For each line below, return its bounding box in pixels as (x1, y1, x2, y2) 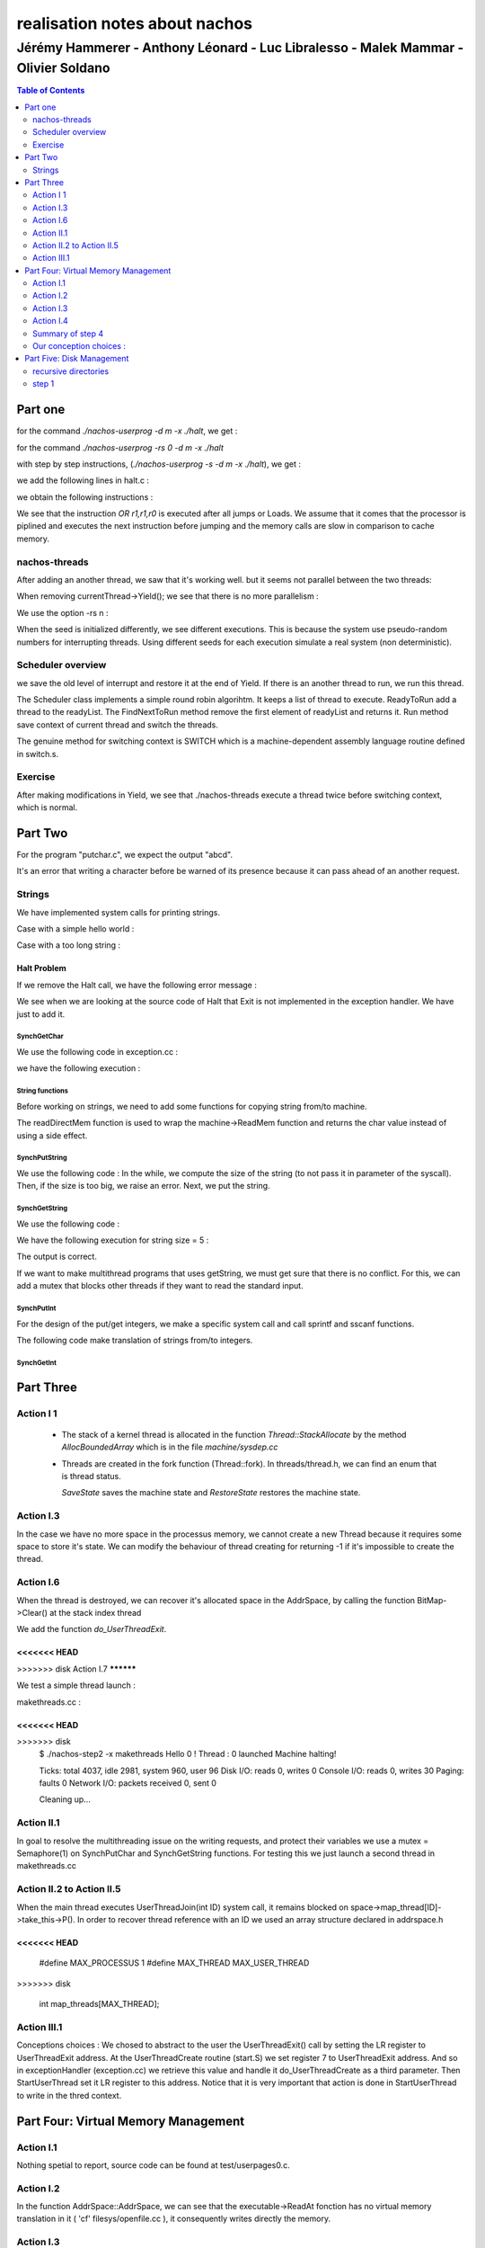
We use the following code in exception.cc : (16, 1046, 179, 1057)
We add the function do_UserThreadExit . (16, 1624, 167, 1635)
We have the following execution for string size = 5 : (16, 1235, 209, 1245)
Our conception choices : (32, 341, 126, 352)
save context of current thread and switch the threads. (16, 719, 219, 730)
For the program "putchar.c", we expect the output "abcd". (16, 850, 234, 861)
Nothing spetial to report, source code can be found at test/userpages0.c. (16, 2159, 291, 2171)
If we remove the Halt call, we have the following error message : (16, 979, 258, 990)
